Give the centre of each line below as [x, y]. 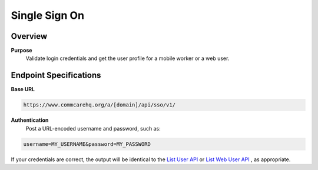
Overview [29, 36]
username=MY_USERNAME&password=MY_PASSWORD [87, 144]
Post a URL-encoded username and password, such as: [93, 128]
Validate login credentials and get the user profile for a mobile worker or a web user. [127, 58]
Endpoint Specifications [56, 76]
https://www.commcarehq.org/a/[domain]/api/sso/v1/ [100, 105]
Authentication [30, 120]
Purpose [21, 51]
